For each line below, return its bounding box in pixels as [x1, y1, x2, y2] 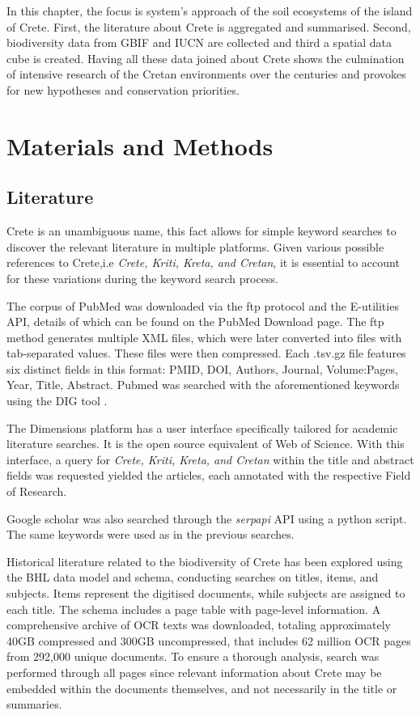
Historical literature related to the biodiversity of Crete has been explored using [6, 552, 403, 569]
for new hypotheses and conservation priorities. [6, 81, 240, 98]
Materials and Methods [6, 129, 274, 162]
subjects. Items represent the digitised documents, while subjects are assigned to [6, 585, 405, 602]
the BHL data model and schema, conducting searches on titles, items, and [6, 569, 379, 586]
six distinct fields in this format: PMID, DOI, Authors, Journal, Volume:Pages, [6, 360, 398, 377]
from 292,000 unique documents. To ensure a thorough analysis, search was [6, 648, 380, 665]
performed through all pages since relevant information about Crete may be [6, 663, 382, 680]
